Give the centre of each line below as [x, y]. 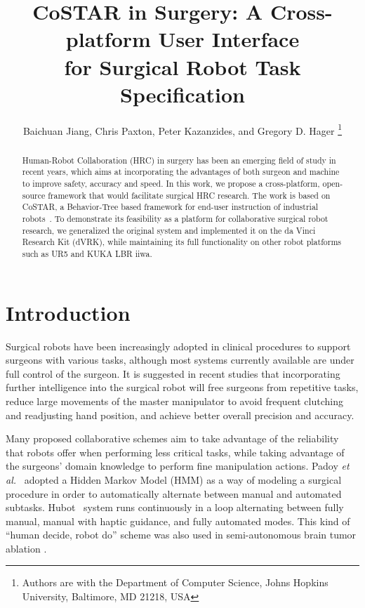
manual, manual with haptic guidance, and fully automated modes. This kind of [178, 521]
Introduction [68, 312]
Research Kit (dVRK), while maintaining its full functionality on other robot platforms [182, 242]
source [34, 195]
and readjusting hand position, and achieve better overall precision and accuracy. [180, 415]
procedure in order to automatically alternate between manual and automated [174, 493]
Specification [182, 94]
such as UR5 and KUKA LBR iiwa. [87, 253]
